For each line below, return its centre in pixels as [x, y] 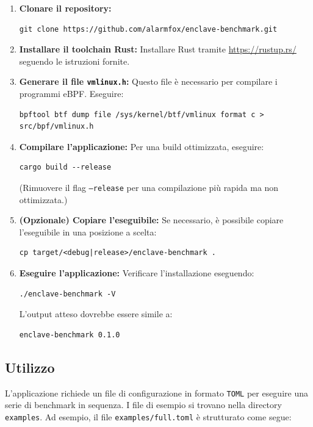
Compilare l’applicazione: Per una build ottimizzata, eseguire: [142, 146]
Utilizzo [30, 367]
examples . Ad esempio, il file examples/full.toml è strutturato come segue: [148, 416]
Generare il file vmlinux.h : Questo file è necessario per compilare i [148, 81]
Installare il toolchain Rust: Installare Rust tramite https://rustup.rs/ [158, 49]
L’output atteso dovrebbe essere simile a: [96, 314]
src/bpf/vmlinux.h [56, 127]
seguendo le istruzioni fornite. [74, 61]
